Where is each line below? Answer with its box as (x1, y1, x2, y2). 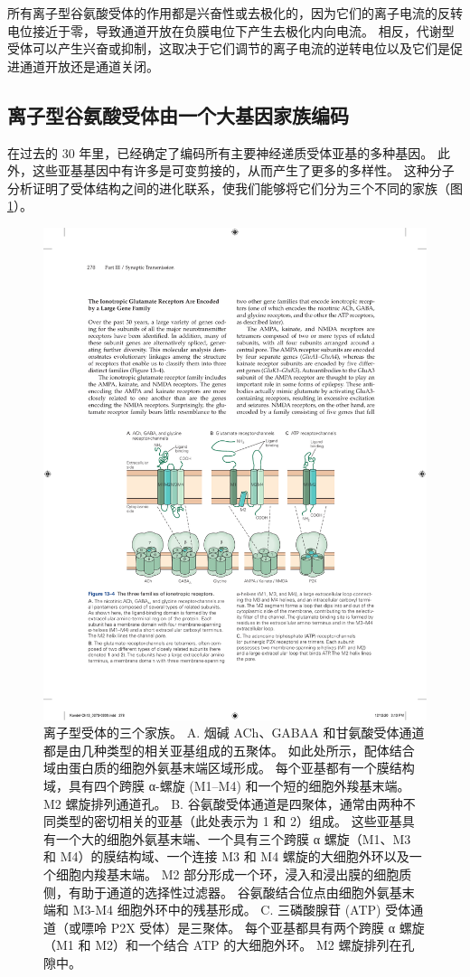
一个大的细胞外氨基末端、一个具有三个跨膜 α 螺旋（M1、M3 (55, 829, 411, 848)
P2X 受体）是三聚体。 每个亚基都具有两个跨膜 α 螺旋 (110, 917, 425, 936)
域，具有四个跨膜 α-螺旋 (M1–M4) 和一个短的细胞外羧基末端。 (43, 776, 410, 795)
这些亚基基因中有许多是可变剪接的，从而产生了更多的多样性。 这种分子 (32, 161, 455, 180)
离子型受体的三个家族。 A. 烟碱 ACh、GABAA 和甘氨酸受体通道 (43, 723, 425, 742)
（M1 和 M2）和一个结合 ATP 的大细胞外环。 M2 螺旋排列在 (43, 935, 402, 954)
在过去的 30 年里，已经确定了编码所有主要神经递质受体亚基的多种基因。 (7, 143, 434, 162)
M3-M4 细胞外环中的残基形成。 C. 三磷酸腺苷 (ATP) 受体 (72, 900, 411, 919)
